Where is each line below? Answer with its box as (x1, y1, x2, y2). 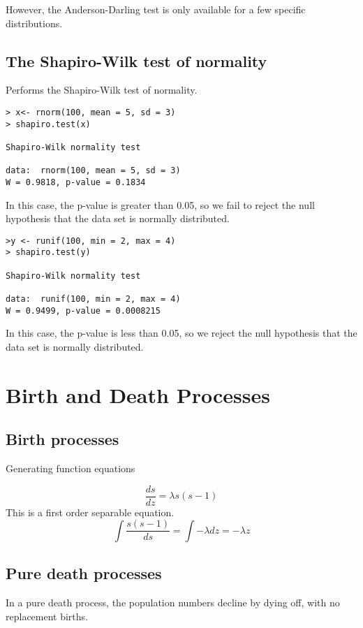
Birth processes (6, 428, 119, 450)
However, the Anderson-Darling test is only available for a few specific (6, 2, 306, 16)
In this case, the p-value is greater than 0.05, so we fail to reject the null (6, 197, 315, 212)
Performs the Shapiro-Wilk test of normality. (6, 82, 198, 97)
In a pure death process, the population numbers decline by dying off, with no (6, 595, 340, 610)
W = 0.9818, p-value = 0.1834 (6, 177, 146, 187)
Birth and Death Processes (6, 380, 270, 409)
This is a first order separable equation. (6, 504, 175, 519)
